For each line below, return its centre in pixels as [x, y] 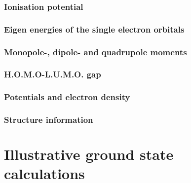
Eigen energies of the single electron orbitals [94, 29]
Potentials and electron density [67, 97]
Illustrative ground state [89, 154]
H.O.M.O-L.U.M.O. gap [53, 74]
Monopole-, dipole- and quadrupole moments [95, 52]
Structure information [49, 120]
